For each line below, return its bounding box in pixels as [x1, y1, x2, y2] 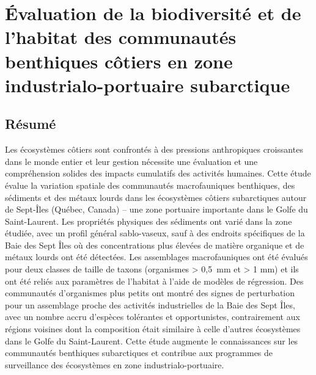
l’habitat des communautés [5, 24, 237, 49]
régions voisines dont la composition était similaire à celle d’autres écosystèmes [5, 322, 301, 335]
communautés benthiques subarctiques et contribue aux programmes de [5, 346, 273, 359]
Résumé [5, 114, 56, 133]
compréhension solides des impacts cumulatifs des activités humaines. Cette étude [5, 167, 311, 180]
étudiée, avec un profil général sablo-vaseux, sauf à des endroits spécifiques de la [5, 227, 305, 239]
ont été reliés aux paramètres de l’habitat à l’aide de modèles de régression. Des [5, 274, 304, 287]
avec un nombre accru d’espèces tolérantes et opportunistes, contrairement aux [5, 310, 300, 323]
